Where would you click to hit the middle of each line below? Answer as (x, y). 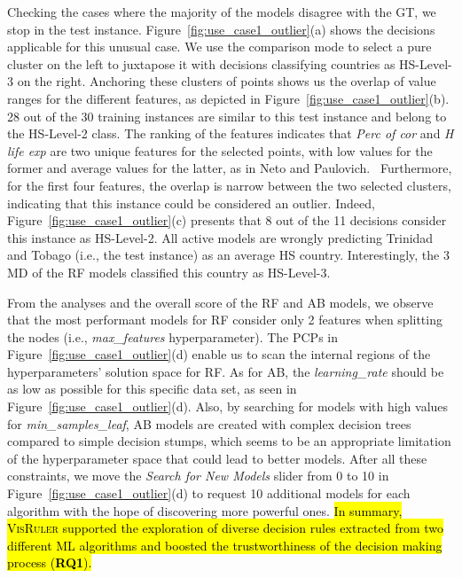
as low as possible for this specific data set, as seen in (152, 389)
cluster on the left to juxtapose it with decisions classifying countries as (201, 63)
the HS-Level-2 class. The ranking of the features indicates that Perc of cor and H (231, 133)
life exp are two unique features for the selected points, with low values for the (220, 150)
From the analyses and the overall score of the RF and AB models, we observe (220, 302)
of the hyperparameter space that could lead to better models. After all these (217, 458)
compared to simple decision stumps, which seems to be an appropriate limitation (229, 441)
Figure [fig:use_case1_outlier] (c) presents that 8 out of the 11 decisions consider (227, 220)
